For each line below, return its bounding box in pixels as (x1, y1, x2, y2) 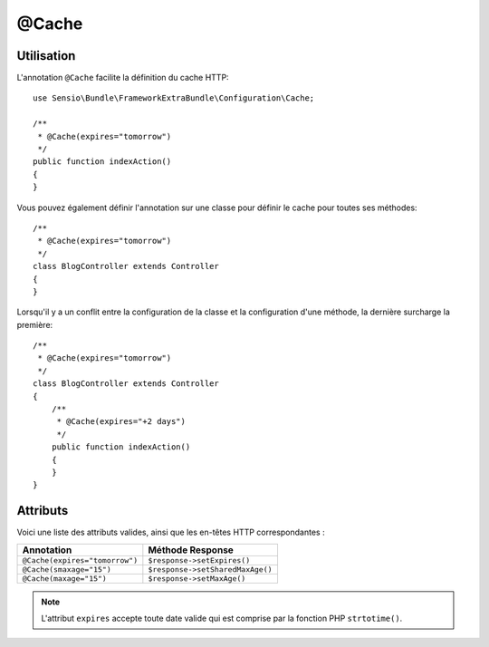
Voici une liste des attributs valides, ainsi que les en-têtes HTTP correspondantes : (16, 526, 325, 538)
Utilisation (16, 48, 76, 63)
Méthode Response (148, 544, 235, 556)
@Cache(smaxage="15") (22, 565, 112, 575)
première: (16, 319, 53, 330)
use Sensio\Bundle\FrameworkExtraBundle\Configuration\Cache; (33, 93, 315, 103)
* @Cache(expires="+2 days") (56, 417, 186, 427)
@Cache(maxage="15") (22, 574, 108, 584)
